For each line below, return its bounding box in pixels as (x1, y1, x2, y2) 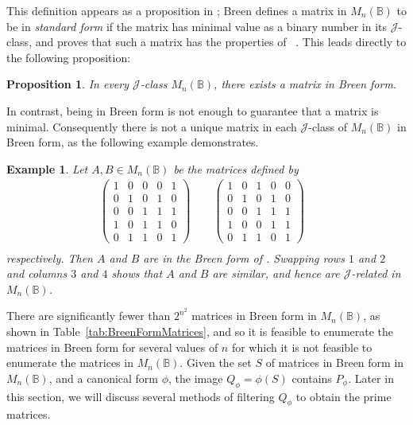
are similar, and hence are (212, 265, 340, 282)
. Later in (348, 369, 394, 386)
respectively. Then (6, 249, 93, 266)
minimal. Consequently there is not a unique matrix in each (6, 118, 297, 135)
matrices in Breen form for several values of (6, 338, 218, 355)
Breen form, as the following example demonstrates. (6, 134, 259, 150)
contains (291, 369, 332, 386)
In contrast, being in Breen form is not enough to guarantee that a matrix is (6, 102, 379, 119)
